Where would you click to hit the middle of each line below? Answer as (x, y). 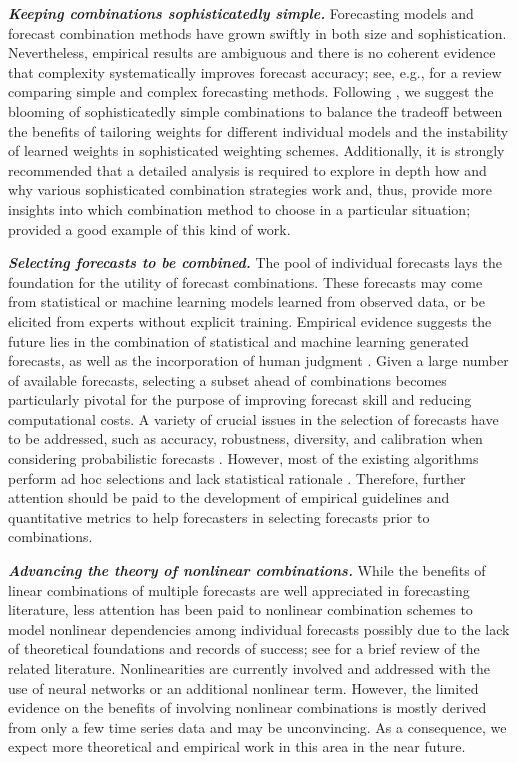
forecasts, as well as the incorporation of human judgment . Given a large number (258, 360)
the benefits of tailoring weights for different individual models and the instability (258, 130)
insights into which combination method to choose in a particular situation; (239, 208)
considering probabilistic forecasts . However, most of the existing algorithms (243, 458)
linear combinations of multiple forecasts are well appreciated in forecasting (239, 589)
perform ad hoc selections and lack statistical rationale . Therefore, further (237, 477)
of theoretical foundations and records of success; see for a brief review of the (244, 648)
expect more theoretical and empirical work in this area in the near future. (237, 746)
